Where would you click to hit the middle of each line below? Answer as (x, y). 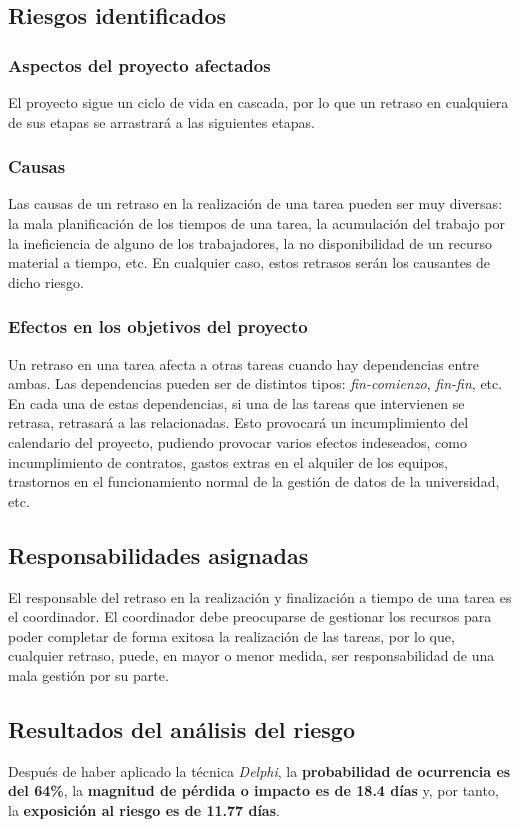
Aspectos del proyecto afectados (139, 64)
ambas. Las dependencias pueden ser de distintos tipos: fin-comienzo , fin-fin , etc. (255, 383)
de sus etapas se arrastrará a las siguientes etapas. (161, 121)
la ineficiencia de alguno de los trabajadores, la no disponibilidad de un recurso (250, 242)
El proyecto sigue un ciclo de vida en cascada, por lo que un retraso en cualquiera (258, 102)
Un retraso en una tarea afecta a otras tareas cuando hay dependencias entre (244, 363)
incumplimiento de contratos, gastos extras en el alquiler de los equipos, (228, 461)
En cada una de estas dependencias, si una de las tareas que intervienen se (236, 402)
